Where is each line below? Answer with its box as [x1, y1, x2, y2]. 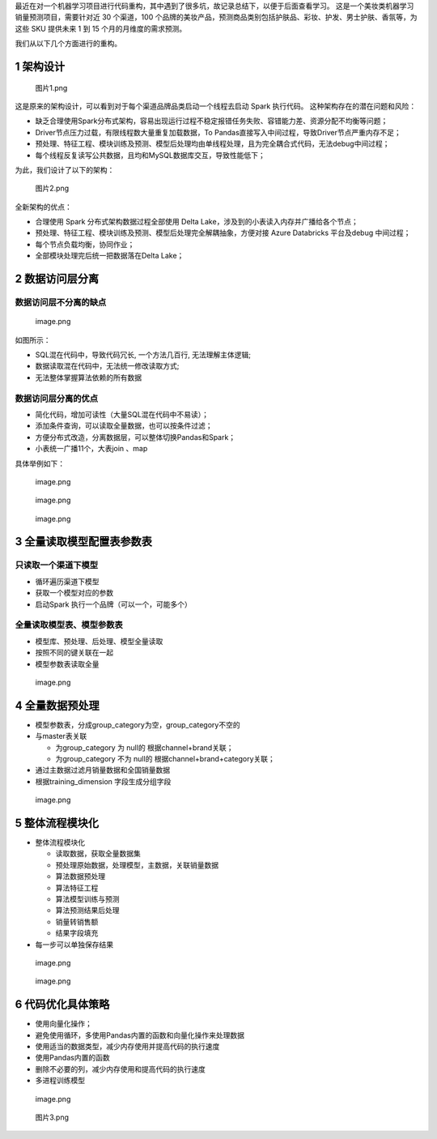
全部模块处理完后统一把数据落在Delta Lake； [35, 251, 185, 261]
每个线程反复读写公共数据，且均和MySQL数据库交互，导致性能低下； [35, 150, 266, 160]
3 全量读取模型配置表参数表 [15, 535, 153, 548]
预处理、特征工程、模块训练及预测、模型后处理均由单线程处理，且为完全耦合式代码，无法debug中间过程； [35, 139, 390, 149]
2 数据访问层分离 [15, 272, 100, 286]
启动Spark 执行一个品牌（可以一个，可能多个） [35, 599, 192, 609]
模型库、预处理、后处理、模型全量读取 [35, 636, 163, 646]
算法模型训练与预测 [55, 894, 120, 904]
